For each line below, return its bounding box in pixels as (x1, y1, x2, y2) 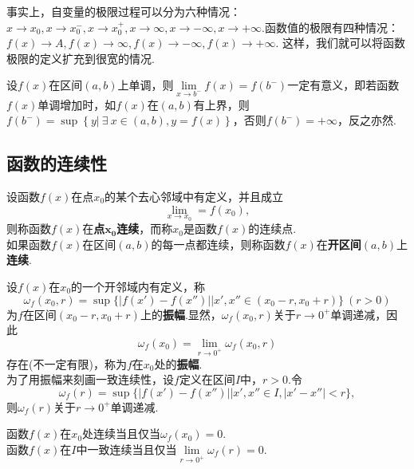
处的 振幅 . (154, 355, 203, 372)
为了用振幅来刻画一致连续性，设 (6, 371, 174, 388)
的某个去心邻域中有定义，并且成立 (104, 187, 284, 204)
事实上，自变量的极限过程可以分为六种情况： (6, 3, 241, 19)
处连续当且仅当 (82, 425, 161, 442)
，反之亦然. (337, 112, 396, 128)
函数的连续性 (6, 151, 107, 175)
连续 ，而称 (116, 220, 173, 237)
